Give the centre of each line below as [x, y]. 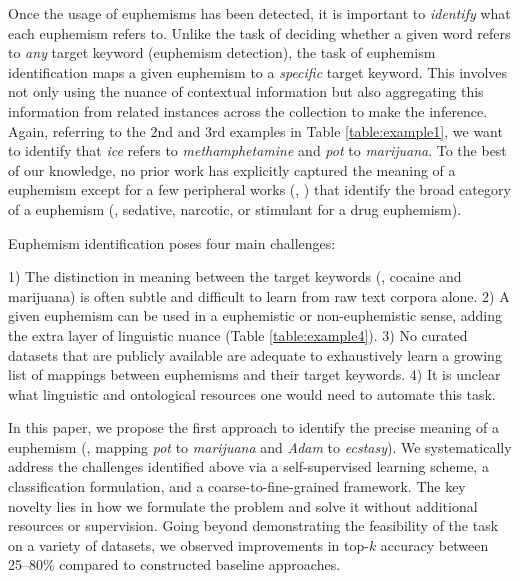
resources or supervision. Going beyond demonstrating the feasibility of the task [253, 525]
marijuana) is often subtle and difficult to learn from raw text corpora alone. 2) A [259, 295]
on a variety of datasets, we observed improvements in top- [188, 544]
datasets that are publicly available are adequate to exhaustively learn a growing [255, 354]
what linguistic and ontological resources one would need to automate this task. [252, 393]
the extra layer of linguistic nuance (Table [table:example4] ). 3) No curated [238, 334]
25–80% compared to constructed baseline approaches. [174, 564]
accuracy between [434, 544]
